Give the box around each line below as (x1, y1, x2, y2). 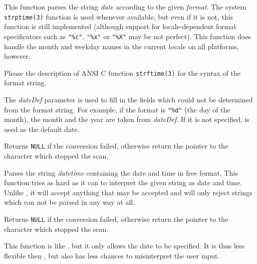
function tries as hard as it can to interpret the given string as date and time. (4, 177, 242, 188)
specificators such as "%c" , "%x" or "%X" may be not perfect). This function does (4, 31, 251, 41)
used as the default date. (4, 123, 80, 134)
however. (4, 51, 31, 61)
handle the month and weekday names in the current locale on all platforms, (4, 41, 239, 51)
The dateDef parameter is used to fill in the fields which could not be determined (4, 94, 253, 104)
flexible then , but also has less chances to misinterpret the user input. (4, 250, 220, 260)
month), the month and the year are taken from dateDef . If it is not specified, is (4, 114, 249, 124)
